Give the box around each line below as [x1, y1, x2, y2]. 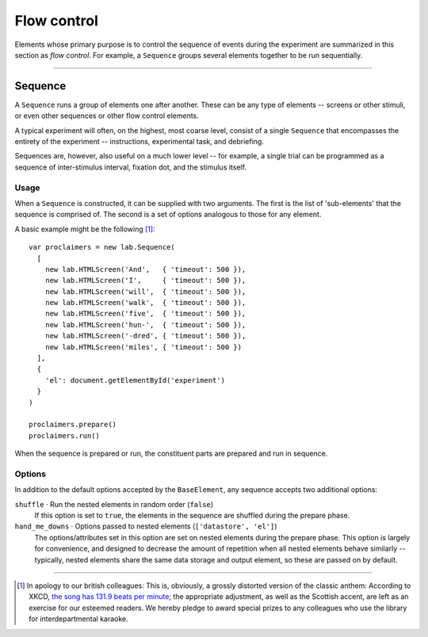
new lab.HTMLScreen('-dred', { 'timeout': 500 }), [44, 331, 246, 341]
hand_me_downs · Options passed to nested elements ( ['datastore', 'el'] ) [14, 521, 277, 531]
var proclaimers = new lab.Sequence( [29, 242, 176, 252]
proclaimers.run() [29, 431, 101, 440]
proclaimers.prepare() [29, 420, 117, 429]
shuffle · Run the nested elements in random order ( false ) [14, 499, 214, 509]
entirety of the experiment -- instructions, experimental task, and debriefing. [14, 137, 265, 147]
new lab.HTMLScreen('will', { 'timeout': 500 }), [44, 287, 246, 296]
